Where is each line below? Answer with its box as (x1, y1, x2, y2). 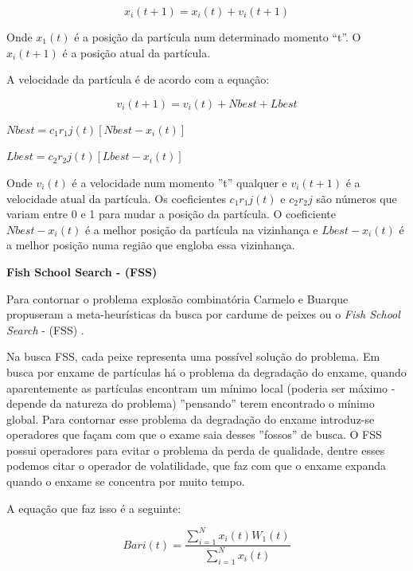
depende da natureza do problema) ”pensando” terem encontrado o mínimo (6, 395, 375, 412)
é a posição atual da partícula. (62, 44, 211, 61)
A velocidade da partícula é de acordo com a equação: (6, 71, 270, 88)
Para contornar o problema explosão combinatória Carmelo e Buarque (6, 290, 349, 307)
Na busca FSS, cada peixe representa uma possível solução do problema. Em (6, 348, 380, 365)
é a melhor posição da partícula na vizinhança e (84, 221, 318, 237)
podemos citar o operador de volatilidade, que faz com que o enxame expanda (6, 457, 386, 474)
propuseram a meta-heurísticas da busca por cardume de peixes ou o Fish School (6, 306, 400, 323)
